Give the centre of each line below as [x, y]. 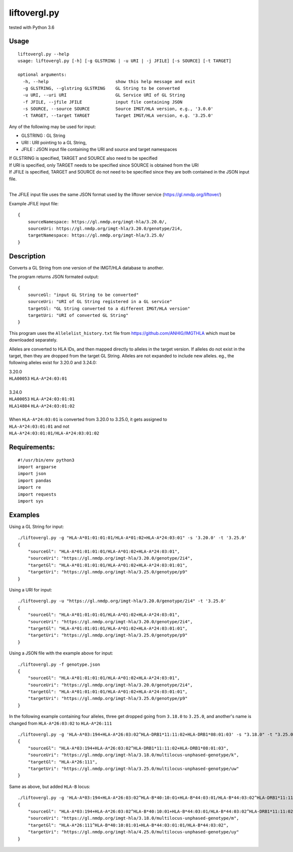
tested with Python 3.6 [32, 27]
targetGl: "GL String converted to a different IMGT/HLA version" [109, 308]
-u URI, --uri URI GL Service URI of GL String [104, 95]
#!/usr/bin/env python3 [46, 460]
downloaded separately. [33, 340]
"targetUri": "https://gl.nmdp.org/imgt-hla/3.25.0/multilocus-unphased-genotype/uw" [133, 768]
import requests [37, 494]
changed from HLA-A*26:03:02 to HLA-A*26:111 [61, 723]
